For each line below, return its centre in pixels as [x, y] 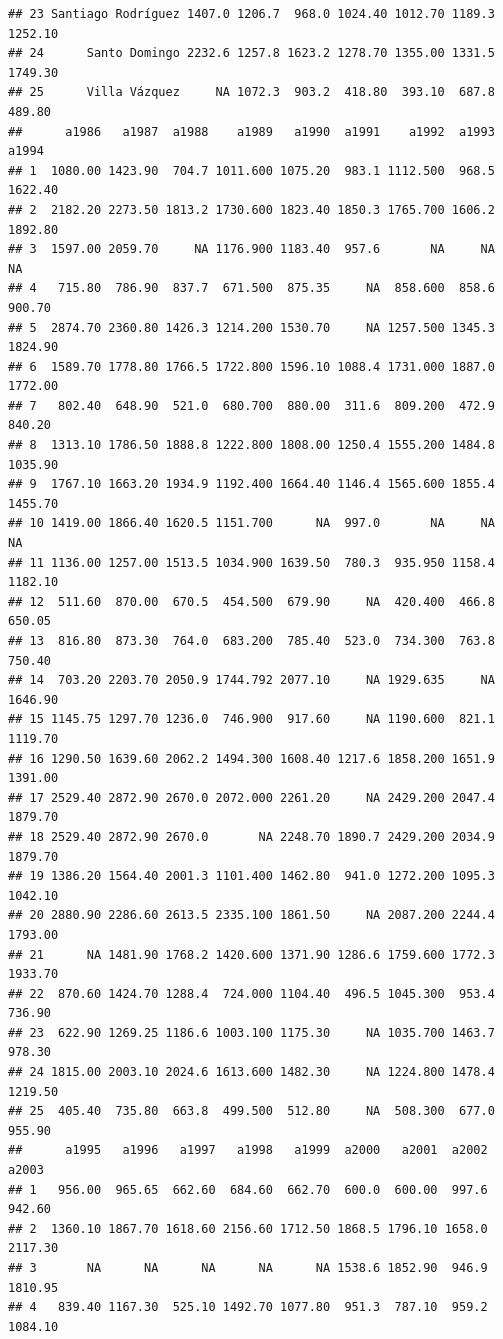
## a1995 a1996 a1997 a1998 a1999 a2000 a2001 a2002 [248, 1150]
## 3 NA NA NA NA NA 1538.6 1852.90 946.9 [248, 1268]
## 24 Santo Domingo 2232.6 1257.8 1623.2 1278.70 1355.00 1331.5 [251, 53]
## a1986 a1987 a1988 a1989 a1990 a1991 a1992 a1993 [251, 131]
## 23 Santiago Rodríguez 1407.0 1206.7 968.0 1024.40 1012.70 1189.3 [251, 14]
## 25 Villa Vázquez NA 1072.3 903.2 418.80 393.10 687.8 [251, 92]
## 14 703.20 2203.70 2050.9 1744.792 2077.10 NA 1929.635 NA [251, 680]
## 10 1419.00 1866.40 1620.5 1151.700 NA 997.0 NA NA [251, 523]
